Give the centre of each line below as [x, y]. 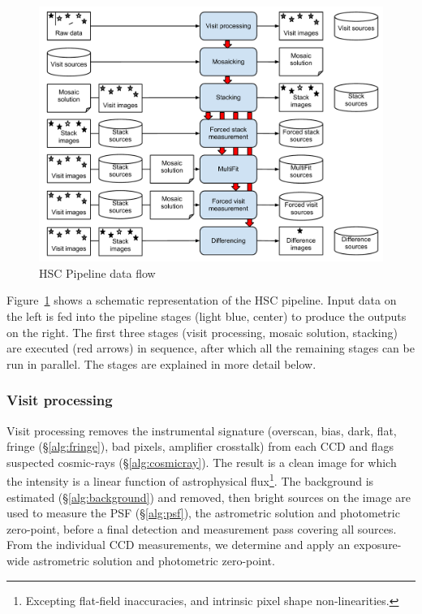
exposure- [378, 545]
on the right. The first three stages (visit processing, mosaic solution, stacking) [202, 332]
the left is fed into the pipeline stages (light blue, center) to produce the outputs [207, 316]
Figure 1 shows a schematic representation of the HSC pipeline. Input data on [202, 300]
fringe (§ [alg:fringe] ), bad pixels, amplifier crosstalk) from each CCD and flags [200, 446]
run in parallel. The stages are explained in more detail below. [161, 363]
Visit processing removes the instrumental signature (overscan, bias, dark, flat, [202, 430]
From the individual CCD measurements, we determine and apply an [179, 545]
